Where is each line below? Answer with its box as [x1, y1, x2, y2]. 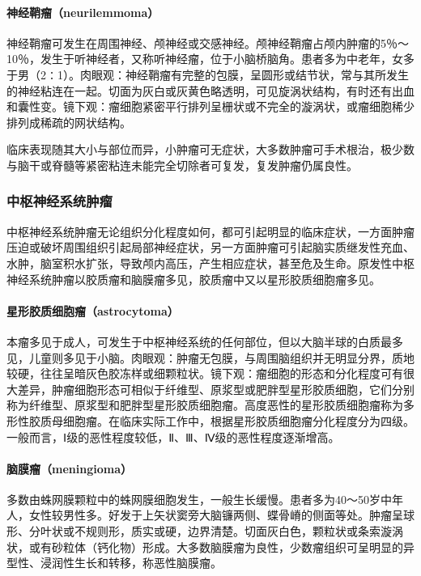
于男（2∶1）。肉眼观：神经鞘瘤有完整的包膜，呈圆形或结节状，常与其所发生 [6, 66, 409, 83]
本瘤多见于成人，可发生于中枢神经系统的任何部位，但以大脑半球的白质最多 [6, 332, 403, 349]
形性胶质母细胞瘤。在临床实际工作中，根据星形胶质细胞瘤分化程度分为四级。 [6, 412, 415, 429]
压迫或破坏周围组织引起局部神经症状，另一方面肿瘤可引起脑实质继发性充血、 [6, 239, 415, 256]
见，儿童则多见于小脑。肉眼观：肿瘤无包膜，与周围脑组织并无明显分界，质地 [6, 349, 415, 366]
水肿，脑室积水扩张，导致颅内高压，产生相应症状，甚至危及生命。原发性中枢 [6, 254, 415, 271]
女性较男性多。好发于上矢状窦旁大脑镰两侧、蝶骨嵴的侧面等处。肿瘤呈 [28, 506, 403, 523]
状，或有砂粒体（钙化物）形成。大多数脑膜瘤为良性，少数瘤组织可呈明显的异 [6, 538, 415, 555]
